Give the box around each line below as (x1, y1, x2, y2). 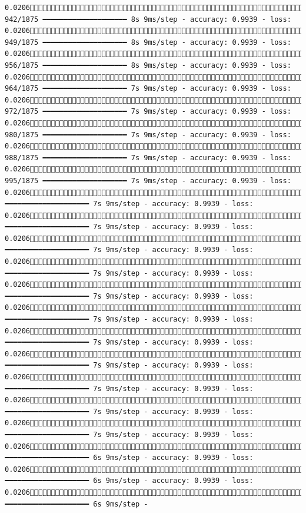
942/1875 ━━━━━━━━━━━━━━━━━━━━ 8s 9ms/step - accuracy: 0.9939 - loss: (5, 15, 291, 24)
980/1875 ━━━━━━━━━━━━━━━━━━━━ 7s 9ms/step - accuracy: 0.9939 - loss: (5, 130, 291, 139)
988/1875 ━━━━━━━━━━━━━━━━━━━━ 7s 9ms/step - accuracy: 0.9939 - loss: (5, 153, 291, 162)
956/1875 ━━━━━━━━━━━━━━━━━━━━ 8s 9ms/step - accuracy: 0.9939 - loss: (5, 61, 291, 69)
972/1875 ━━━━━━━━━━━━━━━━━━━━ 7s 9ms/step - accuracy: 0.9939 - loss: (5, 107, 291, 116)
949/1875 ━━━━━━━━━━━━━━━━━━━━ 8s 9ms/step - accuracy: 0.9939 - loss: (5, 38, 291, 47)
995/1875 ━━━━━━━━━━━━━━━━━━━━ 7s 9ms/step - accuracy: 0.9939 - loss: (5, 176, 291, 185)
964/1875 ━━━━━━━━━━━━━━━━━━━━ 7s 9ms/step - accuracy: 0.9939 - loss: (5, 84, 291, 93)
